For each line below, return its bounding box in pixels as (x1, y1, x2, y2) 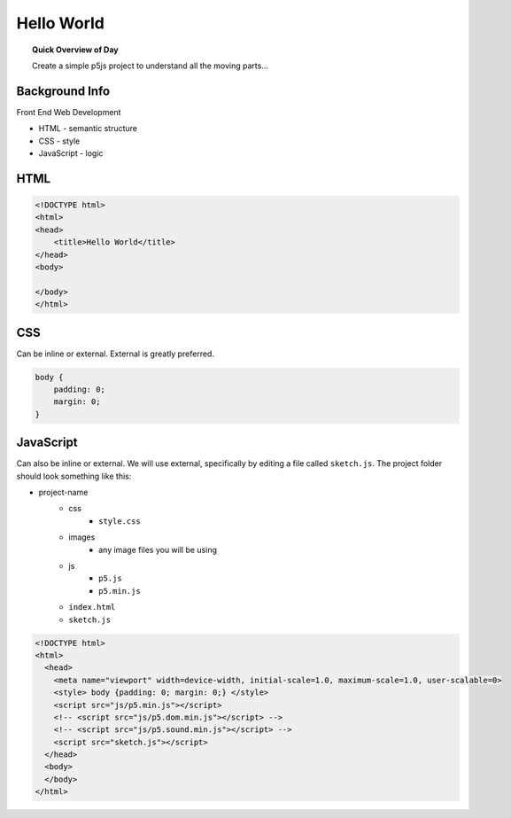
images (68, 532, 96, 542)
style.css (98, 516, 141, 526)
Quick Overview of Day (32, 44, 119, 55)
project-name (38, 487, 89, 498)
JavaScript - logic (38, 148, 104, 159)
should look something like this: (16, 471, 132, 481)
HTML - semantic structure (38, 123, 137, 134)
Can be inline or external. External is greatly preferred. (16, 348, 214, 359)
